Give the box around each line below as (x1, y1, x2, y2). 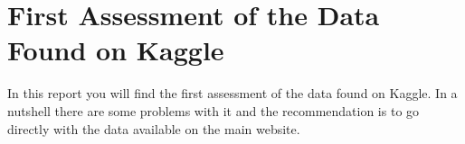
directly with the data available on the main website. (7, 119, 300, 138)
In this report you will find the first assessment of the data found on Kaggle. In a (7, 84, 458, 103)
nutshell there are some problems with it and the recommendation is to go (7, 101, 420, 120)
